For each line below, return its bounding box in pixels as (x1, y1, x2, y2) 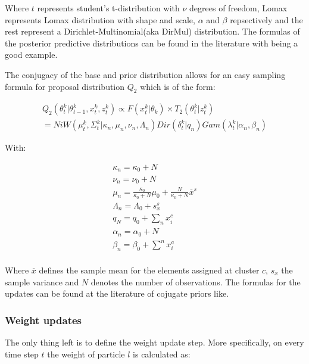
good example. (5, 48, 58, 61)
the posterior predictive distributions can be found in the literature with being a (5, 36, 298, 49)
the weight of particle (47, 347, 125, 360)
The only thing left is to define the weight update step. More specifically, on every (5, 336, 304, 348)
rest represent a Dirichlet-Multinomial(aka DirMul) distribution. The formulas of (5, 25, 300, 38)
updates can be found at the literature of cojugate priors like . (5, 287, 229, 300)
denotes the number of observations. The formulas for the (90, 275, 301, 288)
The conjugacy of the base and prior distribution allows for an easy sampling (5, 68, 286, 80)
